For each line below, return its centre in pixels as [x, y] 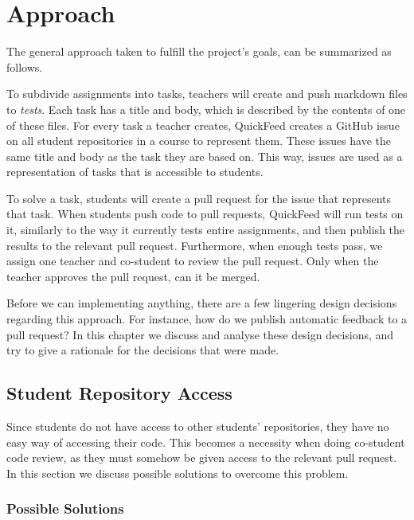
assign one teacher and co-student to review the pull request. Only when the [193, 261]
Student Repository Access [119, 393]
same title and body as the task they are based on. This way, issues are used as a [205, 156]
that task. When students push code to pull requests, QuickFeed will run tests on [205, 214]
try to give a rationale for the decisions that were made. [143, 350]
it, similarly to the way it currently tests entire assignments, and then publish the [206, 230]
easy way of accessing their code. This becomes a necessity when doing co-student [206, 442]
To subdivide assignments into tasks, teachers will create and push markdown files [207, 94]
